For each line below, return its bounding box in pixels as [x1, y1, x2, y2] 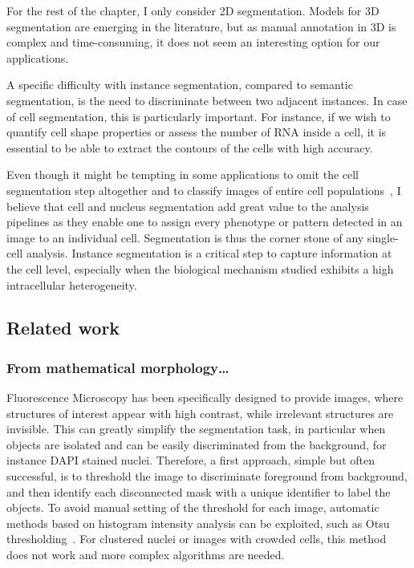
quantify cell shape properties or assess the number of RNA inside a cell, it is [6, 124, 387, 140]
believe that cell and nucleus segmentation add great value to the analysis [6, 197, 369, 214]
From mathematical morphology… [6, 357, 229, 377]
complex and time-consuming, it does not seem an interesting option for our [6, 34, 380, 51]
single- [367, 229, 399, 245]
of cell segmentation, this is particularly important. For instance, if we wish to [6, 108, 391, 124]
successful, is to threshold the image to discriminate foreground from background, [6, 468, 408, 485]
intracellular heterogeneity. [6, 276, 137, 293]
